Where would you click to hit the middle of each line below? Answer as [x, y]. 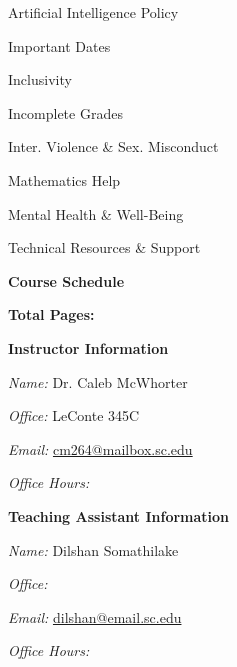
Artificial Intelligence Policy [93, 12]
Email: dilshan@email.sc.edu [95, 616]
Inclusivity [40, 79]
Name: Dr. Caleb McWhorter [98, 381]
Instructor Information [88, 347]
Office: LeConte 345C [74, 415]
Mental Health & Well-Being [96, 213]
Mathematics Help [64, 179]
